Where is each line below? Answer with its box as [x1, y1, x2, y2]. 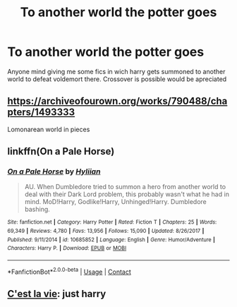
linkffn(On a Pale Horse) [7, 145, 115, 157]
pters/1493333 [7, 107, 75, 119]
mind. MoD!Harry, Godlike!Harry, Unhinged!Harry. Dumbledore [24, 198, 207, 206]
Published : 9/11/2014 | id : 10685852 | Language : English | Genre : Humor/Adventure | [7, 236, 215, 243]
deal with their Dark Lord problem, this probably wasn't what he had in [24, 190, 229, 198]
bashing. [24, 205, 51, 214]
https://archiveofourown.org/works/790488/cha [7, 95, 228, 107]
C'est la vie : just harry [7, 288, 107, 300]
